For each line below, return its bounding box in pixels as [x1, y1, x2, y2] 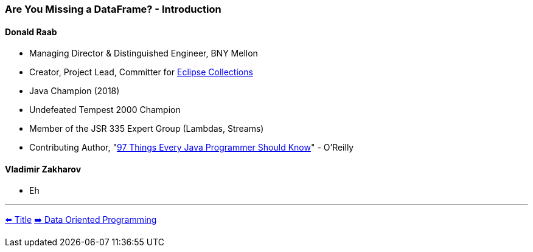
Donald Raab [5, 26, 57, 37]
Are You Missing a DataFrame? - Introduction [5, 3, 221, 15]
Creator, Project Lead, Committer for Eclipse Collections [29, 67, 253, 78]
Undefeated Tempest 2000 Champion [29, 104, 181, 115]
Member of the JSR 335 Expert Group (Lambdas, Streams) [29, 123, 264, 134]
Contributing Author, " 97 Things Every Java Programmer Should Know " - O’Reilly [29, 142, 354, 153]
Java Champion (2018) [29, 86, 120, 97]
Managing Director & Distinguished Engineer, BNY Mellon [29, 48, 258, 59]
